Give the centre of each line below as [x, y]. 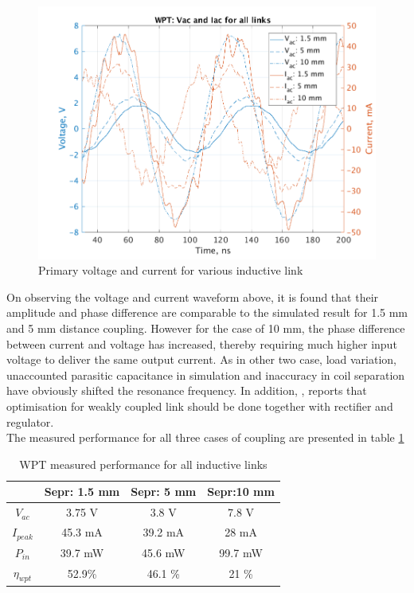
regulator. [30, 421]
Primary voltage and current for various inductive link [171, 270]
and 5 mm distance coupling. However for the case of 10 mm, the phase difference [206, 328]
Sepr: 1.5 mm [82, 492]
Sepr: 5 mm [164, 492]
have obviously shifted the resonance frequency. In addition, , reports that [187, 390]
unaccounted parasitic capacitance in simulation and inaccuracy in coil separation [206, 375]
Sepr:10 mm [241, 492]
